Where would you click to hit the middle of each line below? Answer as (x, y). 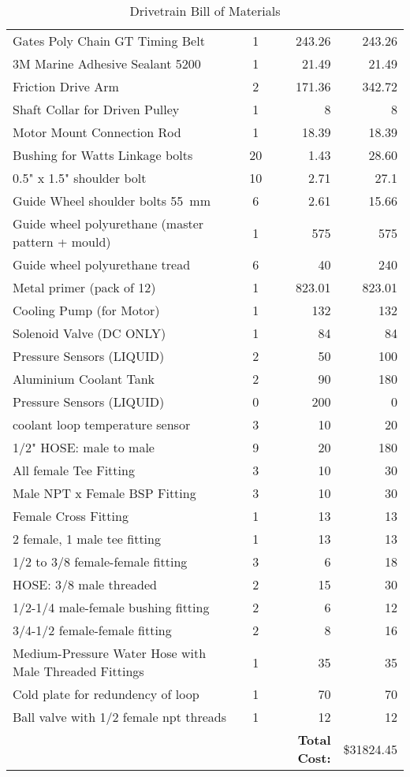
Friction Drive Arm (66, 86)
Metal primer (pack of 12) (84, 287)
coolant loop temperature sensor (102, 424)
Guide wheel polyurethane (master (108, 223)
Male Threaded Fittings (78, 671)
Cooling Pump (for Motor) (86, 310)
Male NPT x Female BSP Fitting (104, 493)
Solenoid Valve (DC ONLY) (89, 333)
